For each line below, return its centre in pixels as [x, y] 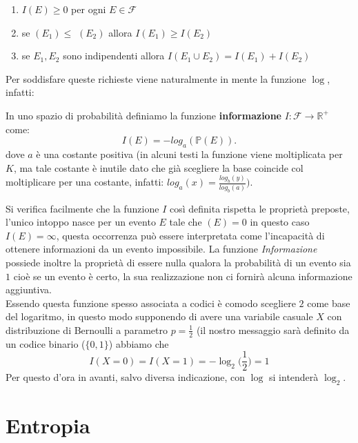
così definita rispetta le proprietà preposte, [259, 208]
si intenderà [294, 377]
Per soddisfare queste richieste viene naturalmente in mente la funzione [156, 78]
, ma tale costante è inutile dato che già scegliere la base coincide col [158, 167]
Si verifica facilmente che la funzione [82, 208]
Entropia [48, 425]
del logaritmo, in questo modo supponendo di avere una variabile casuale [159, 316]
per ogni [89, 9]
